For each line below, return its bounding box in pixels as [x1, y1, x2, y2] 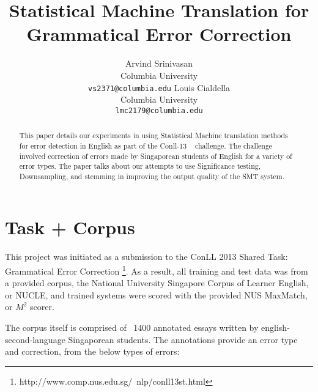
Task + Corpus [5, 215, 135, 240]
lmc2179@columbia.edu [115, 106, 203, 115]
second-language [5, 333, 65, 346]
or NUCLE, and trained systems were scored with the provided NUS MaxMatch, [5, 288, 308, 301]
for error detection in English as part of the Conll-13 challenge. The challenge [19, 140, 273, 150]
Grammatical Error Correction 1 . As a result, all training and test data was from [5, 263, 308, 277]
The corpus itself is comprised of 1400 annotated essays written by [5, 321, 259, 334]
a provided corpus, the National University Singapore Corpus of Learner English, [5, 276, 309, 289]
